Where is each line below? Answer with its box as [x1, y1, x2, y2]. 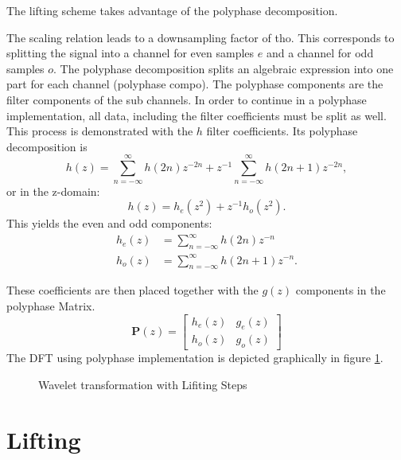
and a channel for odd [266, 45, 374, 61]
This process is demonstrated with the [6, 123, 193, 139]
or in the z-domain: [6, 182, 100, 199]
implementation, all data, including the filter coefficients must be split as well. [6, 107, 387, 123]
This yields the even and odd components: [6, 215, 212, 232]
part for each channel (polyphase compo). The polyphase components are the [6, 76, 383, 92]
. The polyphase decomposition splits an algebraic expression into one [53, 60, 394, 76]
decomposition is [6, 138, 88, 154]
